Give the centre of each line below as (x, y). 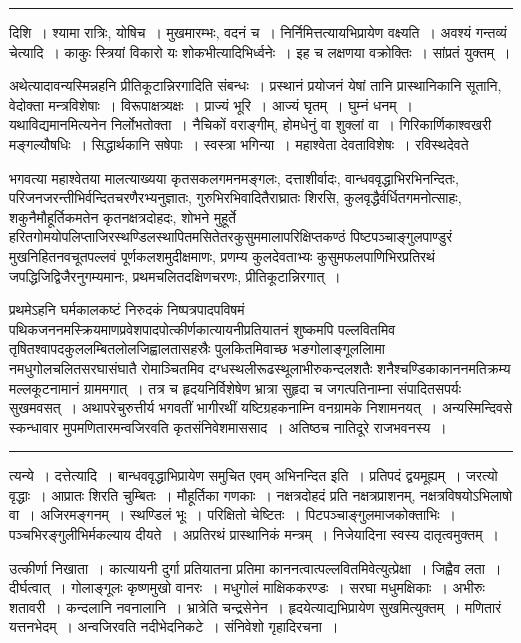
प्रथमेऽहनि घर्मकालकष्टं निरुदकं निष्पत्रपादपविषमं (127, 309)
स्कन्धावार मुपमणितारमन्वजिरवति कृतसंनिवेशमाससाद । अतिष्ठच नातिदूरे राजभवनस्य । (228, 426)
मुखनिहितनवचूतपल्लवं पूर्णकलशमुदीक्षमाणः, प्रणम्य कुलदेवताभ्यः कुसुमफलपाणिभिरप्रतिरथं (222, 255)
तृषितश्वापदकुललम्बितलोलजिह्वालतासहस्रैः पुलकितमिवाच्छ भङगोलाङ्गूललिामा (197, 348)
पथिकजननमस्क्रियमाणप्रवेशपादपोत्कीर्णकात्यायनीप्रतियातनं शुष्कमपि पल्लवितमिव (202, 328)
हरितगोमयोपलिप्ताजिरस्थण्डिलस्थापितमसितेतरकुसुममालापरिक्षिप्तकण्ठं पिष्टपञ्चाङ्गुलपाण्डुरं (231, 236)
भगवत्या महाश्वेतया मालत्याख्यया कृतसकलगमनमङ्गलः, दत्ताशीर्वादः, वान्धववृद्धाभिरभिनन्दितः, (234, 177)
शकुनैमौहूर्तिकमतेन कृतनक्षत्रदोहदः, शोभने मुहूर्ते (122, 216)
